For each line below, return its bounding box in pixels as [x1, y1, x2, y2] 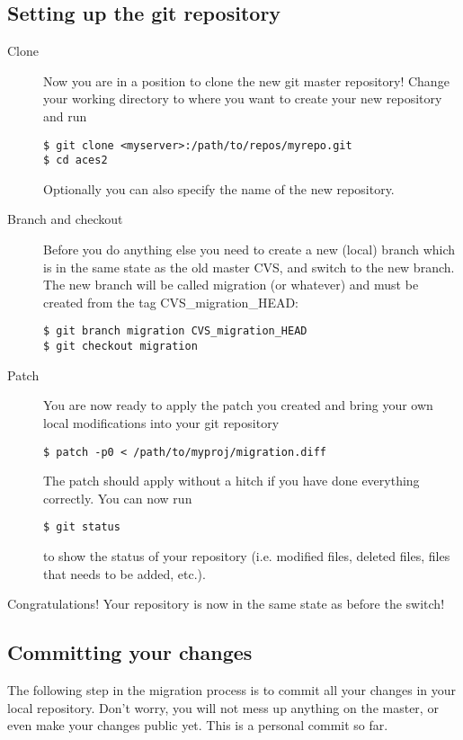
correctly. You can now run [43, 488, 192, 507]
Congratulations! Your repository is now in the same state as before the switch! [7, 594, 445, 613]
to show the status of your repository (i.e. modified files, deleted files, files [43, 547, 450, 566]
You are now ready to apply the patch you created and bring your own [43, 396, 433, 415]
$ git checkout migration [43, 340, 198, 353]
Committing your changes [7, 638, 253, 666]
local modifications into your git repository [43, 413, 280, 432]
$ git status [43, 521, 120, 534]
